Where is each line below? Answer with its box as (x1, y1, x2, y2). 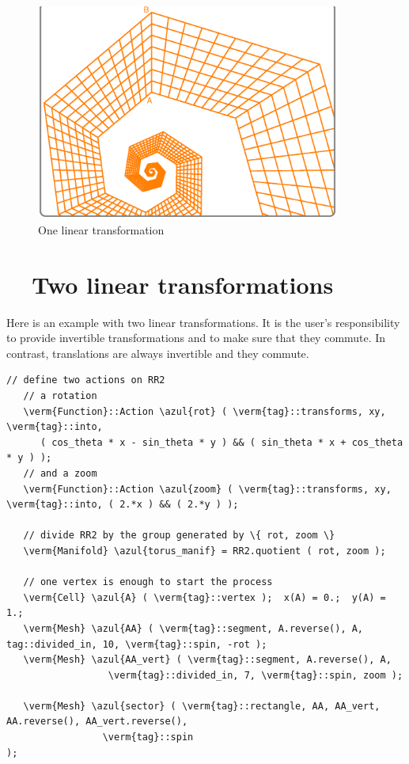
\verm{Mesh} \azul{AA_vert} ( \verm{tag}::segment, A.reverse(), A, (23, 654, 392, 666)
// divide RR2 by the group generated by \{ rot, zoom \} (23, 530, 335, 542)
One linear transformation (38, 221, 165, 238)
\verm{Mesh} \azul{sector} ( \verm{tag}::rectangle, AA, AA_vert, (23, 700, 381, 712)
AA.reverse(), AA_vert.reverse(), (6, 716, 188, 728)
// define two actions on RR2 (6, 374, 165, 386)
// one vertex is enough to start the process (23, 576, 273, 588)
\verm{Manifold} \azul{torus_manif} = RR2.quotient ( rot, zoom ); (23, 545, 386, 557)
